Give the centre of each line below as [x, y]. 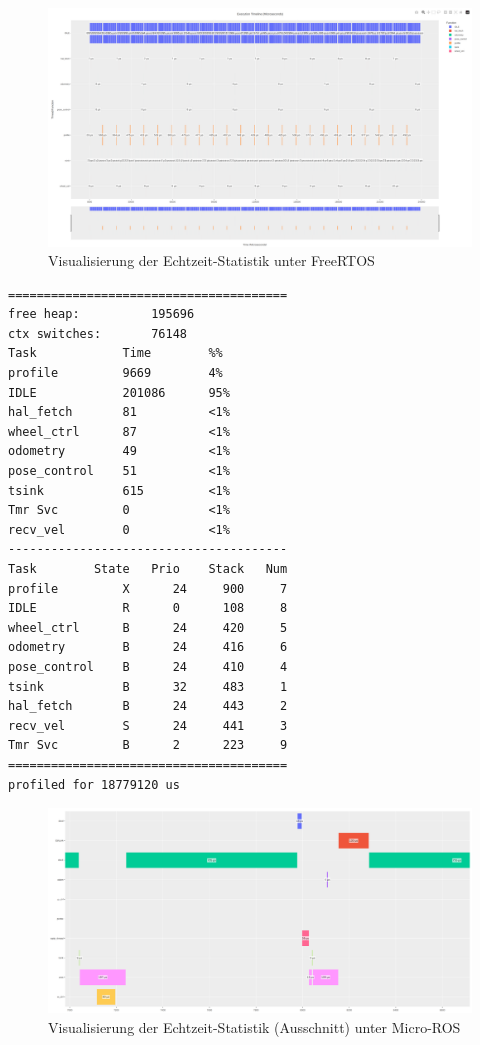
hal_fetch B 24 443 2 [148, 706]
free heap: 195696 [101, 314]
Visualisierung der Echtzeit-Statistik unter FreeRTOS [211, 260]
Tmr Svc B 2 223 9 [148, 745]
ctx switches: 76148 [97, 333]
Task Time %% [115, 353]
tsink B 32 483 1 [148, 686]
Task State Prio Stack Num [148, 569]
